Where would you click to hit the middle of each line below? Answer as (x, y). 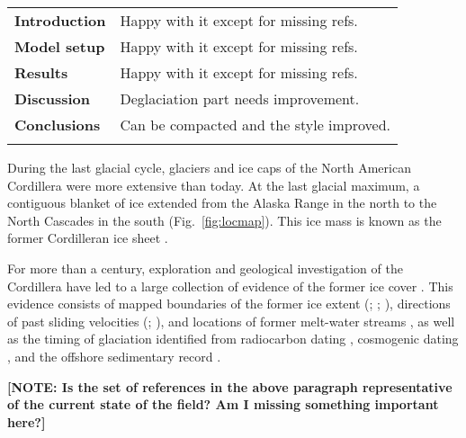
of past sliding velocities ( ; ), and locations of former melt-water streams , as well (231, 321)
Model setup (60, 46)
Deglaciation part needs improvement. (240, 98)
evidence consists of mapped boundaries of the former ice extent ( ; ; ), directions (229, 304)
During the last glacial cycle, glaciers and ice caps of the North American (209, 167)
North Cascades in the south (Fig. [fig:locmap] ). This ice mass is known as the (224, 220)
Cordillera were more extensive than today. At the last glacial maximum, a (214, 185)
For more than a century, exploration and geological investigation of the (205, 268)
